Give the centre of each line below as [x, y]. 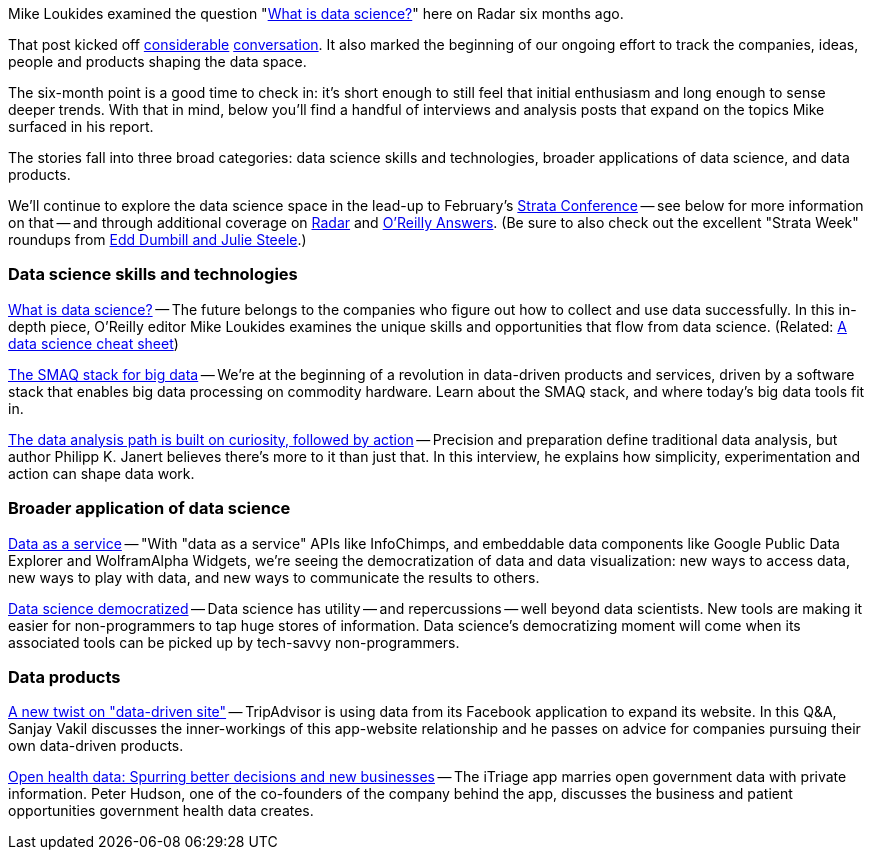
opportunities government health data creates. [161, 811]
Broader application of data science [149, 508]
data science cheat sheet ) [93, 343]
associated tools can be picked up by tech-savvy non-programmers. [234, 642]
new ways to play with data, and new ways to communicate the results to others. [274, 577]
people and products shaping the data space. [157, 61]
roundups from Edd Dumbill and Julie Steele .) [157, 239]
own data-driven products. [96, 746]
